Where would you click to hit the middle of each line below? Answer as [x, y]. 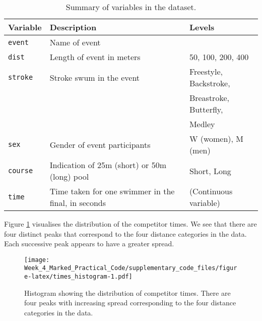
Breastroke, [209, 98]
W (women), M [216, 139]
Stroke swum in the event [95, 77]
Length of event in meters [95, 57]
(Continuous [211, 191]
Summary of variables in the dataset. [131, 7]
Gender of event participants [100, 144]
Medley [202, 124]
